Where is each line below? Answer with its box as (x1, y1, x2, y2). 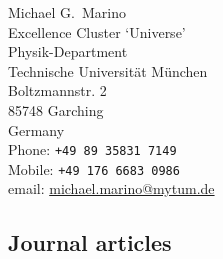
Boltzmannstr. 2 (8, 80, 107, 101)
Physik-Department (8, 41, 128, 62)
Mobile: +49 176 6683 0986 (8, 158, 180, 179)
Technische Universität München (8, 60, 208, 81)
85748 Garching (8, 99, 104, 120)
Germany (8, 119, 65, 140)
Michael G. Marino (8, 2, 126, 22)
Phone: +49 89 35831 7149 (8, 139, 177, 160)
